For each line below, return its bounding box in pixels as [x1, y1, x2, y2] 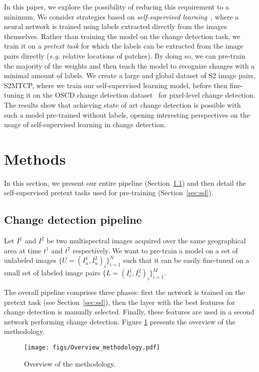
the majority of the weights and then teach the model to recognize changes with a [4, 60, 255, 71]
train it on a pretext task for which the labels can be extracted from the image [4, 41, 243, 51]
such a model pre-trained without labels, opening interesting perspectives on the [4, 109, 250, 120]
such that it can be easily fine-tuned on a [123, 255, 249, 265]
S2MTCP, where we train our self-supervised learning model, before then [4, 80, 227, 90]
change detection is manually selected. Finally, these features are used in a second [4, 306, 254, 317]
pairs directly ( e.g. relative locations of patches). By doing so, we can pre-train [4, 50, 245, 61]
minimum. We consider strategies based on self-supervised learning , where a [4, 11, 239, 22]
